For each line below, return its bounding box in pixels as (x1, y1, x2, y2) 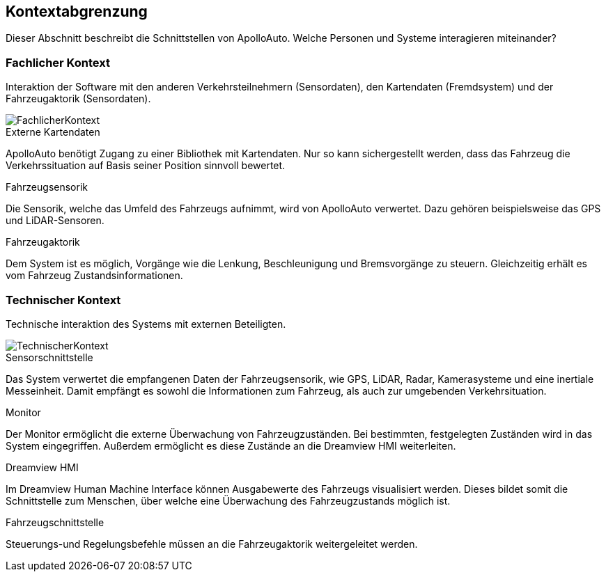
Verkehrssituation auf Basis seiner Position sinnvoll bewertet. (6, 159, 286, 172)
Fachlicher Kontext (6, 55, 110, 70)
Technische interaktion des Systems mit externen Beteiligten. (6, 317, 286, 330)
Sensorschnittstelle (6, 351, 93, 363)
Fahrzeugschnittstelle (6, 516, 104, 528)
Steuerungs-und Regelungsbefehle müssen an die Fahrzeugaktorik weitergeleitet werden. (6, 537, 418, 550)
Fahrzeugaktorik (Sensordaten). (6, 93, 151, 105)
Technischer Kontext (6, 292, 121, 307)
